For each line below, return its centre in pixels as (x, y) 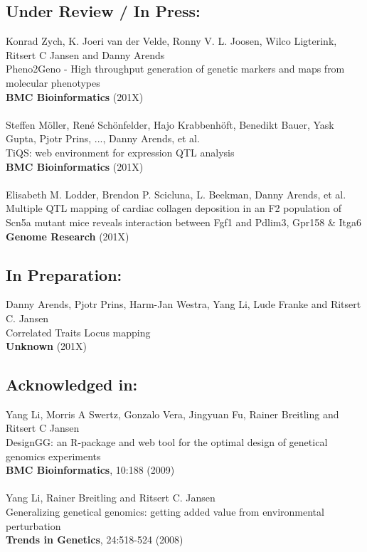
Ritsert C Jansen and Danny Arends (85, 54)
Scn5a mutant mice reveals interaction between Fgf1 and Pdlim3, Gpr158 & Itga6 (184, 222)
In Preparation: (64, 274)
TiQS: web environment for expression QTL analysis (120, 152)
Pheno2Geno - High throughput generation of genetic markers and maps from (175, 69)
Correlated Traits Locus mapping (78, 332)
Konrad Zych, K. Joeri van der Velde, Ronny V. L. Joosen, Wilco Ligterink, (171, 41)
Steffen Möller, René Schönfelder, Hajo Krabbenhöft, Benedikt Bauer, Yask (170, 124)
